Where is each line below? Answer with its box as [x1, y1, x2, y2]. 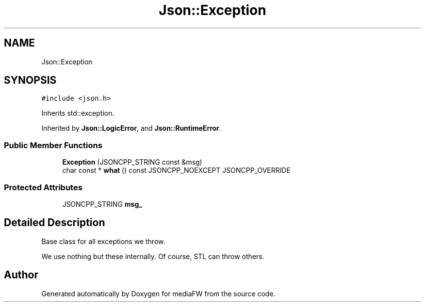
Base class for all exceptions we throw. [41, 237, 165, 245]
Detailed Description [4, 216, 105, 229]
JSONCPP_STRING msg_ [62, 199, 142, 208]
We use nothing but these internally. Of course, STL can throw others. [41, 252, 264, 260]
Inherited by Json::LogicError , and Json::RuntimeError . [41, 124, 221, 133]
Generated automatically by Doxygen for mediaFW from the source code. [41, 289, 276, 298]
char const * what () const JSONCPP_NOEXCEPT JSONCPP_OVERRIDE [62, 166, 291, 175]
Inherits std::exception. [41, 109, 114, 118]
